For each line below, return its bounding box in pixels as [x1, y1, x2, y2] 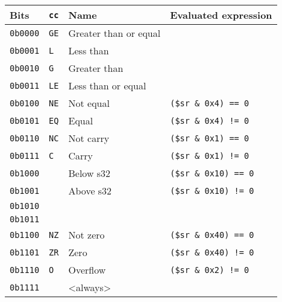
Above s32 [68, 184, 112, 198]
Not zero [68, 228, 105, 242]
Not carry [68, 131, 110, 145]
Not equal [68, 96, 110, 110]
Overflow [68, 263, 106, 277]
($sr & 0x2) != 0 [170, 265, 249, 275]
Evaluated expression [170, 8, 272, 22]
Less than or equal [68, 79, 146, 92]
